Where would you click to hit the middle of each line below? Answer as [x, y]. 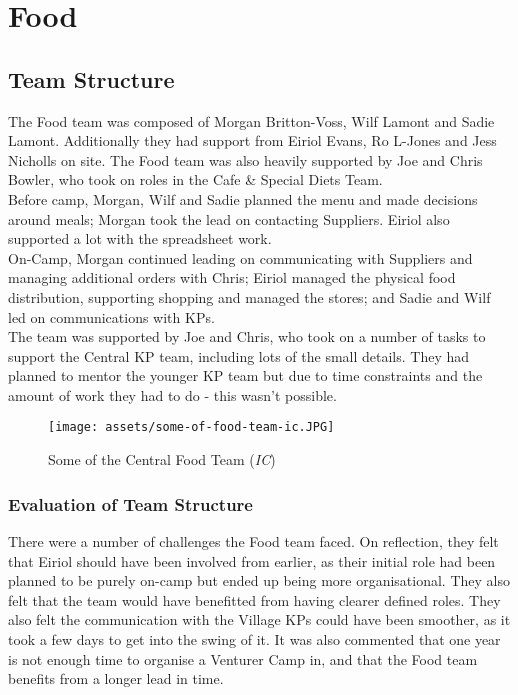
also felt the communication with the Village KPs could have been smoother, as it [259, 619]
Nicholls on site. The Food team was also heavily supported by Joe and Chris [245, 159]
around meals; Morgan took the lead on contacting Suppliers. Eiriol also [229, 218]
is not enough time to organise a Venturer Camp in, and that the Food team [243, 658]
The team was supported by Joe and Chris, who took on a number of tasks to [247, 336]
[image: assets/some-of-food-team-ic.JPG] [191, 427]
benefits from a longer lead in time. [116, 678]
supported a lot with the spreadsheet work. [140, 238]
